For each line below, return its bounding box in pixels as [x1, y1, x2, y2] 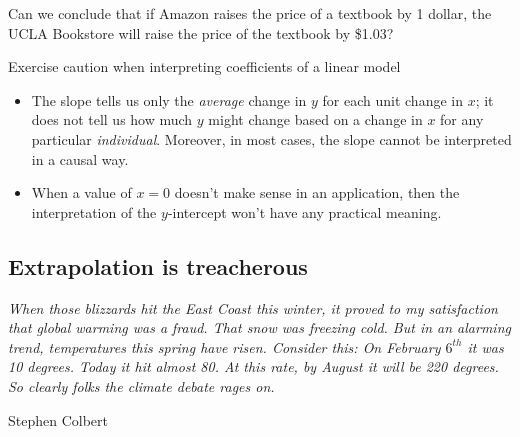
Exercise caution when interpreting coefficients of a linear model [8, 56, 401, 77]
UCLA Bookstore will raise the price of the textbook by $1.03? [8, 22, 394, 43]
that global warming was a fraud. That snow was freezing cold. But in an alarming [8, 317, 511, 338]
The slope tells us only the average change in [31, 89, 307, 110]
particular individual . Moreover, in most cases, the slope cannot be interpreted [31, 128, 512, 149]
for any [440, 109, 484, 130]
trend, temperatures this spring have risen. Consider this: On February [8, 336, 441, 357]
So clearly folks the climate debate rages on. [8, 375, 275, 396]
